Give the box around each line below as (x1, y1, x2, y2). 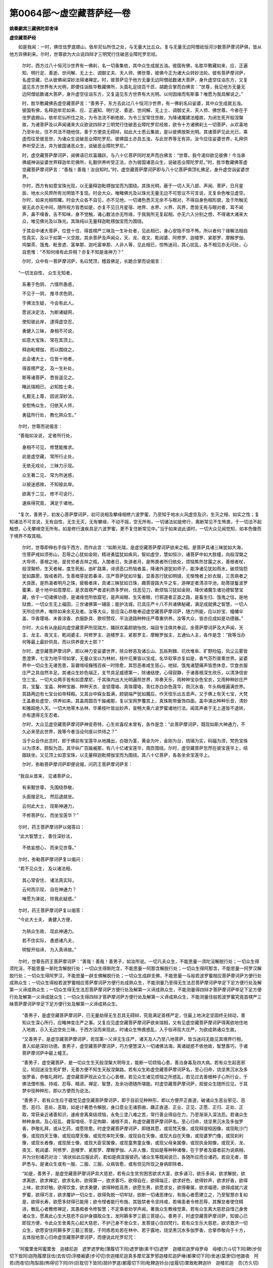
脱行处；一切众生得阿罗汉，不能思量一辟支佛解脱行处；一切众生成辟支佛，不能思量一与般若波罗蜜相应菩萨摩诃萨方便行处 (9, 972, 262, 978)
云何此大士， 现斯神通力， (22, 803, 77, 809)
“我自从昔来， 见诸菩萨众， (18, 772, 75, 779)
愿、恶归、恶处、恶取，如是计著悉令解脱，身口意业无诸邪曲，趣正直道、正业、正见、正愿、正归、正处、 (22, 1104, 239, 1110)
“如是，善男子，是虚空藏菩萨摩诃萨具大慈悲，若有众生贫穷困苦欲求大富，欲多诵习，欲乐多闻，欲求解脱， (22, 1170, 241, 1176)
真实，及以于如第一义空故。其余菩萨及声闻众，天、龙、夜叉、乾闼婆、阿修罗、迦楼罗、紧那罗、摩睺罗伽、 (26, 235, 248, 241)
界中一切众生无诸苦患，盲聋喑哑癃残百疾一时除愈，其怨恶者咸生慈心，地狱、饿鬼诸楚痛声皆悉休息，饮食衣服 (22, 662, 248, 668)
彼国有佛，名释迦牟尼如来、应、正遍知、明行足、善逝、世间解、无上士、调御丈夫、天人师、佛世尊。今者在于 (22, 107, 248, 114)
